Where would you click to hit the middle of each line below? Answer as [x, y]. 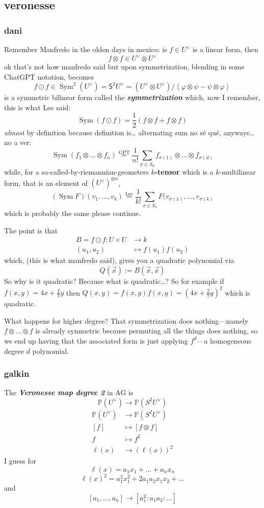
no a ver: [18, 142]
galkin [17, 373]
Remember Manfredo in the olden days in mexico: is [86, 49]
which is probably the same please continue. [73, 213]
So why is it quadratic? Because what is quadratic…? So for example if [114, 281]
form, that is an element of [46, 183]
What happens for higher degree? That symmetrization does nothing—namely [126, 320]
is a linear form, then [225, 49]
